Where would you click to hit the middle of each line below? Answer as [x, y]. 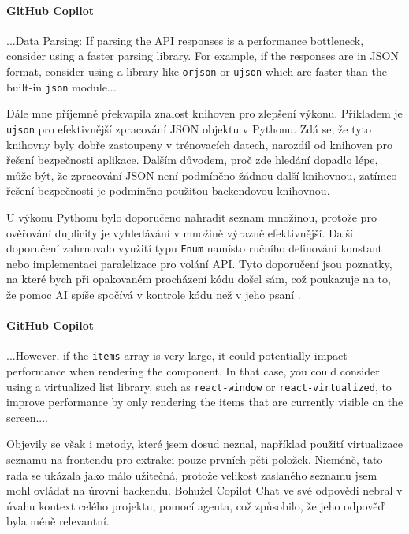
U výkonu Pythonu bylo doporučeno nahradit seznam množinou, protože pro [191, 217]
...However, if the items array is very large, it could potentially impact [177, 355]
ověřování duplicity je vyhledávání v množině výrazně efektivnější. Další [180, 232]
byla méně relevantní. [58, 521]
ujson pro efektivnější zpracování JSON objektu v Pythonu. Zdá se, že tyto [189, 128]
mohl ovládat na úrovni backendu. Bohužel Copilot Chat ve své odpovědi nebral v [204, 490]
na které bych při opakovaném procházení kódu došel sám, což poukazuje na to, [199, 279]
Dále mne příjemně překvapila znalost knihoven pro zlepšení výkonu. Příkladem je [204, 113]
